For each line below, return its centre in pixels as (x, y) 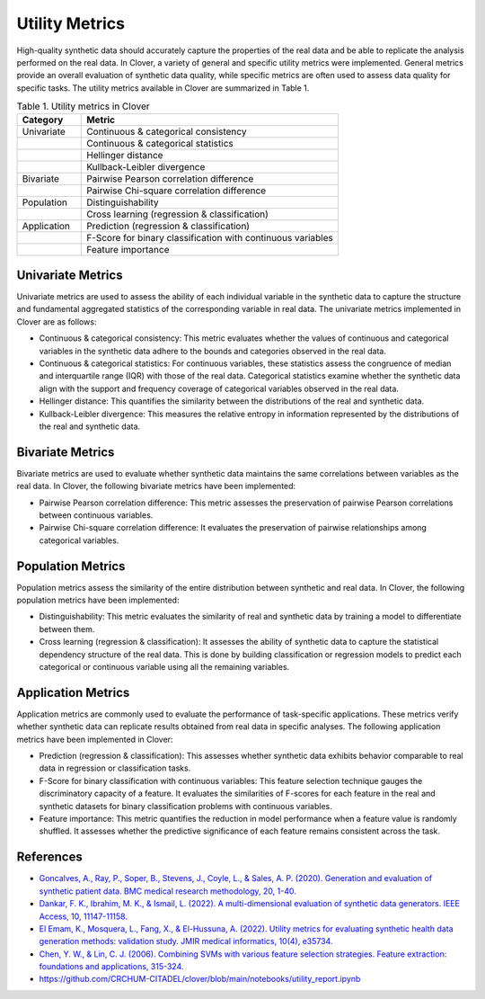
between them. (67, 629)
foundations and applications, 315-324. (111, 967)
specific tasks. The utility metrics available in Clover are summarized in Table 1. (163, 88)
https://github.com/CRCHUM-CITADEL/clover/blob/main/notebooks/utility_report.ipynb (200, 979)
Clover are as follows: (57, 321)
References (49, 857)
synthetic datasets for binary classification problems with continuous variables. (185, 806)
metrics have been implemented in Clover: (95, 739)
